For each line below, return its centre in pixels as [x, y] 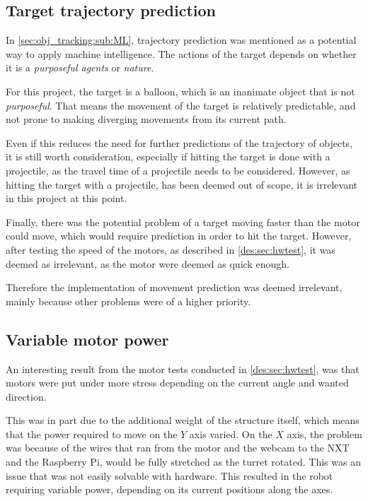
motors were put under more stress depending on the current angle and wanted [177, 383]
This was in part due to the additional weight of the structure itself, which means [183, 420]
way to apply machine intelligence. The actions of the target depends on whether [181, 53]
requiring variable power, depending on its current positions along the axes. [169, 489]
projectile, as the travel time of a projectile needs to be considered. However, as [178, 170]
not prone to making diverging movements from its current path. [146, 119]
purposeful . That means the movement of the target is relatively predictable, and [181, 105]
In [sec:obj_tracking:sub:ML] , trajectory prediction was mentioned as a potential [181, 40]
